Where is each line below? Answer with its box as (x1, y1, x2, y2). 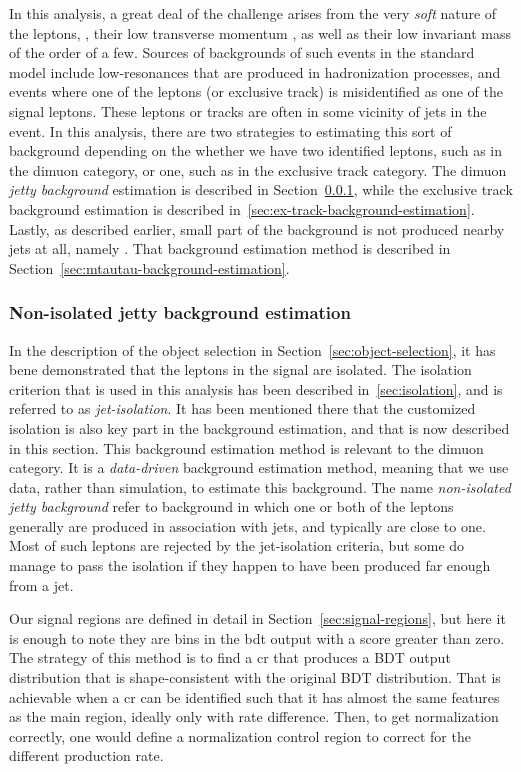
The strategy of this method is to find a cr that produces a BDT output (9, 647, 451, 668)
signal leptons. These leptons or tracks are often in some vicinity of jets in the (9, 100, 487, 121)
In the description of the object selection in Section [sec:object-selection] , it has (9, 339, 496, 360)
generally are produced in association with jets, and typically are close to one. (9, 515, 486, 536)
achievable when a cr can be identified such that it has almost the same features (9, 686, 500, 707)
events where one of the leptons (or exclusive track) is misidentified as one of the (9, 81, 504, 102)
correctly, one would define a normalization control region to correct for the (9, 725, 471, 746)
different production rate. (9, 745, 164, 766)
